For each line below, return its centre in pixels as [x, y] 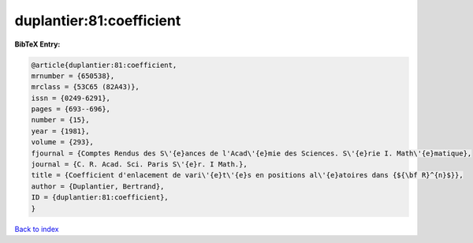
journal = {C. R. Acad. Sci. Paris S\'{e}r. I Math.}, [139, 164]
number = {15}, [60, 120]
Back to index [37, 229]
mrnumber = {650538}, [73, 76]
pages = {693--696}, [71, 109]
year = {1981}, [60, 131]
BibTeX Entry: [37, 44]
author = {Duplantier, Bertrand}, [98, 186]
